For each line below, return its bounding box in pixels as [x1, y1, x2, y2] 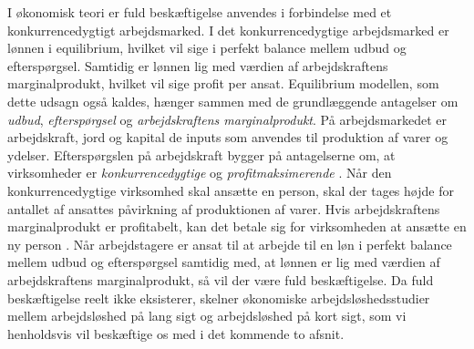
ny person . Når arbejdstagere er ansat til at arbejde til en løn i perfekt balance [7, 234, 452, 253]
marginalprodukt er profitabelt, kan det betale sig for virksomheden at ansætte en [7, 217, 467, 236]
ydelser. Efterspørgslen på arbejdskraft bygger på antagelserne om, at [7, 145, 396, 164]
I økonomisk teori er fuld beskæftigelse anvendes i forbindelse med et [7, 3, 392, 21]
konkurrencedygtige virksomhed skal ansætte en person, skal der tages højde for [7, 180, 454, 200]
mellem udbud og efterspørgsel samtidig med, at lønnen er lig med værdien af [7, 252, 440, 272]
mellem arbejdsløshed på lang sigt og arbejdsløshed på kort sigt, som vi [7, 306, 407, 325]
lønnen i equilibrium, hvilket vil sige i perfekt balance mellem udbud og [7, 38, 407, 57]
